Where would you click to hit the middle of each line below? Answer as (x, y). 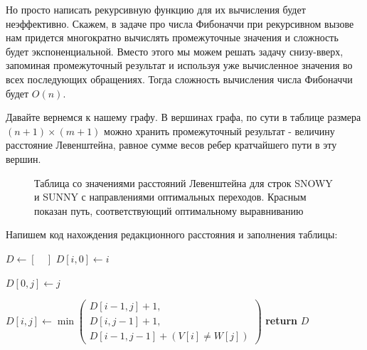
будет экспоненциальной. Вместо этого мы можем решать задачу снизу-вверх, (175, 51)
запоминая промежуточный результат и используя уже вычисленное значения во (179, 65)
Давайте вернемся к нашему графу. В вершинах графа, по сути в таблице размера (183, 117)
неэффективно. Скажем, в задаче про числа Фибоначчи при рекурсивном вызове (180, 23)
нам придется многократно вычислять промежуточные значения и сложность (172, 37)
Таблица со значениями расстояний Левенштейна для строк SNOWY (183, 182)
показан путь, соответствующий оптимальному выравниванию (169, 210)
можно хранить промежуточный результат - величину (219, 131)
